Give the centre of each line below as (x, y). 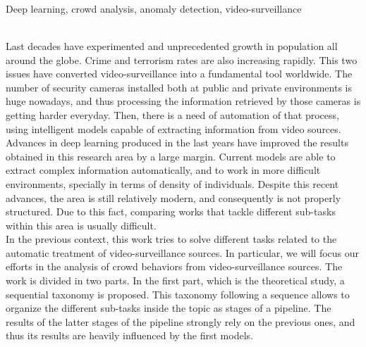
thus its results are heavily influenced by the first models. (129, 335)
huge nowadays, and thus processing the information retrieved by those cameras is (183, 101)
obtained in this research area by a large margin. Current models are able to (171, 156)
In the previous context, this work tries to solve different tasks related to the (171, 239)
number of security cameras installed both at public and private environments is (179, 87)
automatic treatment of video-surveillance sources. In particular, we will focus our (183, 252)
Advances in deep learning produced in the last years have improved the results (177, 143)
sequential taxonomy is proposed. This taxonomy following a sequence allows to (178, 294)
